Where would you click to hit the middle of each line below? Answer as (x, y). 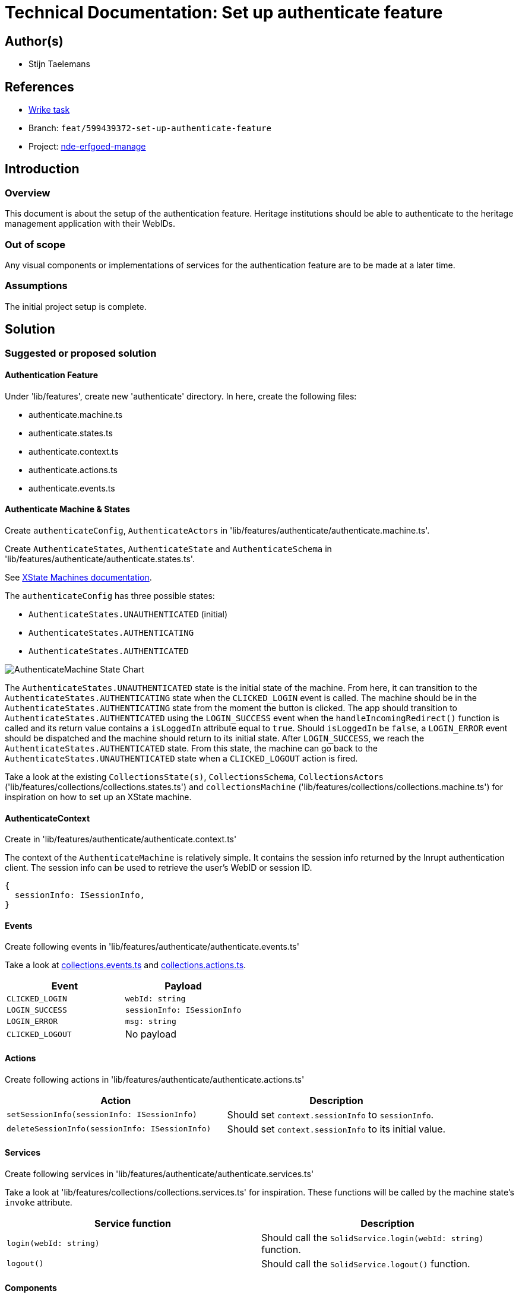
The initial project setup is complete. (76, 306)
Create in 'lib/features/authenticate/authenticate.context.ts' (121, 839)
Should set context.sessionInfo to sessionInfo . (330, 1114)
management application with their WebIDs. (90, 224)
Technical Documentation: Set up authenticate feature (224, 12)
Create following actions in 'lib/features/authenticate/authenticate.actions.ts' (155, 1079)
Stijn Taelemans (59, 64)
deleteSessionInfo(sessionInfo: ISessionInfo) (109, 1129)
